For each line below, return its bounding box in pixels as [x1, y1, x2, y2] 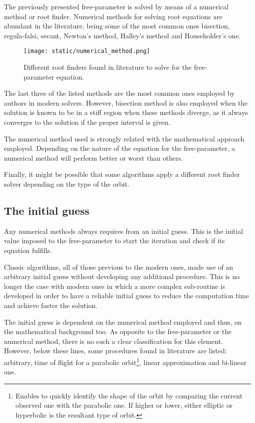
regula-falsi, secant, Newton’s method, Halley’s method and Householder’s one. [4, 30, 241, 40]
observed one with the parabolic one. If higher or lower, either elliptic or [15, 400, 233, 410]
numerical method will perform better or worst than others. [4, 152, 183, 163]
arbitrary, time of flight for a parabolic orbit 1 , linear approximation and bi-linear [4, 355, 247, 367]
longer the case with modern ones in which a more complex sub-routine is [4, 281, 226, 291]
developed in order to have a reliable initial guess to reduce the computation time [4, 290, 249, 301]
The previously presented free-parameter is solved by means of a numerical [4, 1, 229, 11]
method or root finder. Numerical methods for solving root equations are [4, 11, 223, 21]
